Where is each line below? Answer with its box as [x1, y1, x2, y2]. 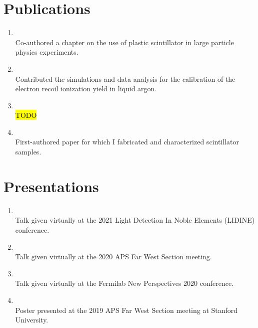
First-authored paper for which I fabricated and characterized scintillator [15, 136, 239, 147]
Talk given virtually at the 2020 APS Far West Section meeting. [15, 251, 212, 262]
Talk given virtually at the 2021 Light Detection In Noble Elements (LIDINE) [15, 215, 255, 225]
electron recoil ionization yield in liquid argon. [15, 83, 157, 94]
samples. [15, 146, 41, 157]
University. [15, 314, 48, 325]
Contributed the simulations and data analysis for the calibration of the [15, 73, 235, 84]
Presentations [3, 176, 99, 196]
